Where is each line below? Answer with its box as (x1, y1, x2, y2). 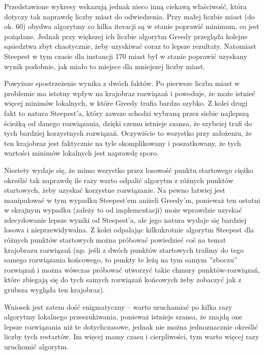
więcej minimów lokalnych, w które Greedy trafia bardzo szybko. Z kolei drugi (4, 98, 248, 108)
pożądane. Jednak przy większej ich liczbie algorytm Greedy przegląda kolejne (4, 31, 248, 41)
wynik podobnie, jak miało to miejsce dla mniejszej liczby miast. (4, 61, 205, 71)
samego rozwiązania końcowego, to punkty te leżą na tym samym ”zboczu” (4, 254, 238, 265)
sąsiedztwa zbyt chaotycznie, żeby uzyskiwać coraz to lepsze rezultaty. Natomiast (4, 41, 256, 51)
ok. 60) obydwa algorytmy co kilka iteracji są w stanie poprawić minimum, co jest (4, 21, 259, 32)
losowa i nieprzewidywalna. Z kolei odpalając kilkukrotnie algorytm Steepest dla (4, 224, 254, 235)
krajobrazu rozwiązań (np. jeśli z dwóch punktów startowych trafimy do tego (4, 244, 244, 255)
